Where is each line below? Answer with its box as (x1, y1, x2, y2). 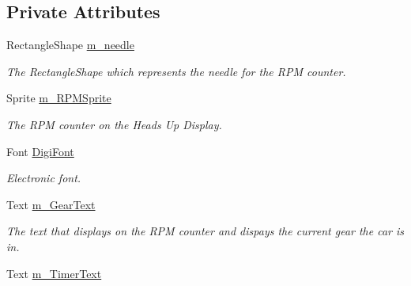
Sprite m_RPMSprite (6, 90, 111, 106)
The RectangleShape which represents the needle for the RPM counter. (6, 63, 346, 79)
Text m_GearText (6, 196, 96, 212)
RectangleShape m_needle (6, 36, 134, 53)
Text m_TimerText (6, 265, 102, 281)
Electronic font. (6, 170, 81, 186)
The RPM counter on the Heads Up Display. (6, 116, 222, 132)
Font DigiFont (6, 143, 74, 159)
